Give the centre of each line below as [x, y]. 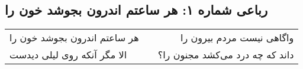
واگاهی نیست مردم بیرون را [237, 38]
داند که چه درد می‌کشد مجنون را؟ [226, 55]
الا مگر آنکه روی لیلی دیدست [68, 55]
